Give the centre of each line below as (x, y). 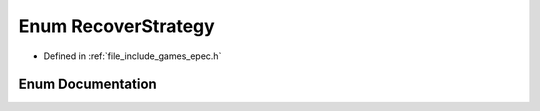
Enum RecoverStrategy (116, 26)
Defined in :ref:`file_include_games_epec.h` (132, 56)
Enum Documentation (87, 84)
